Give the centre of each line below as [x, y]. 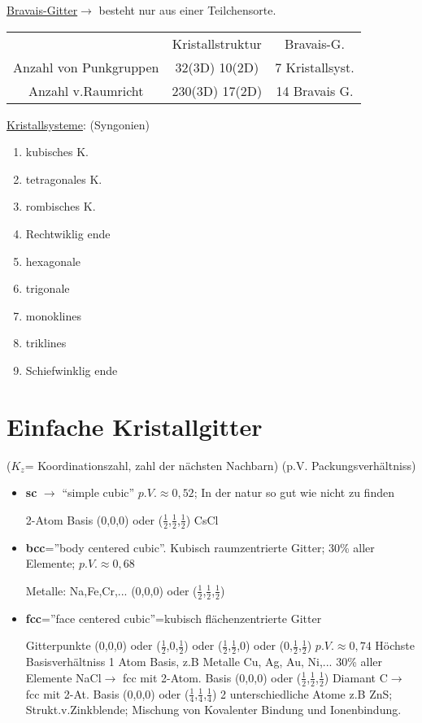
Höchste [395, 645]
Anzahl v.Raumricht [86, 90]
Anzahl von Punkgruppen [86, 67]
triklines [46, 343]
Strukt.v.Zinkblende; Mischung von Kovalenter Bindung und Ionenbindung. [213, 710]
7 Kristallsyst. [315, 67]
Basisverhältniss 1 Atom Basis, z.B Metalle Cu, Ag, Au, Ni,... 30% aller [204, 662]
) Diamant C [356, 677]
